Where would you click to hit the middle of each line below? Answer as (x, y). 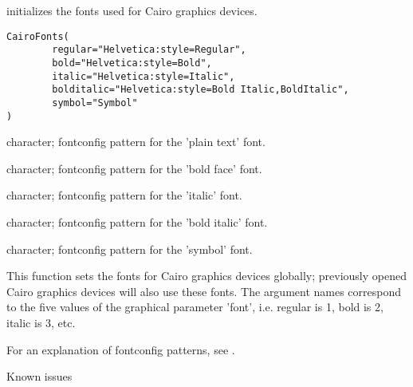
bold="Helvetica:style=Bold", (132, 63)
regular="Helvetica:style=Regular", (149, 50)
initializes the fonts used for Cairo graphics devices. (132, 10)
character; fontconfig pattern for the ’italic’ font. (124, 195)
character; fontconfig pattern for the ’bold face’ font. (134, 168)
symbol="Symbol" (95, 103)
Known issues (39, 376)
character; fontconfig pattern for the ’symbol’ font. (130, 249)
